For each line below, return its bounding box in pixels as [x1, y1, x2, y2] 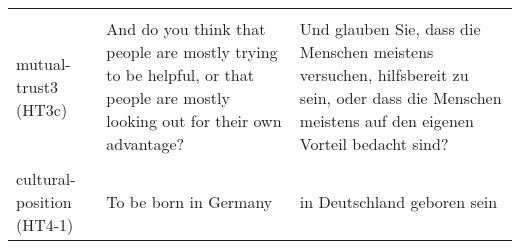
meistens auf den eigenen [299, 109, 474, 132]
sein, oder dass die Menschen [299, 86, 502, 109]
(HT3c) [16, 97, 68, 121]
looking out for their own [106, 109, 282, 132]
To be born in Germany [106, 190, 273, 213]
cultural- [16, 167, 76, 190]
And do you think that [106, 17, 266, 40]
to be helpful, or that [106, 63, 254, 86]
